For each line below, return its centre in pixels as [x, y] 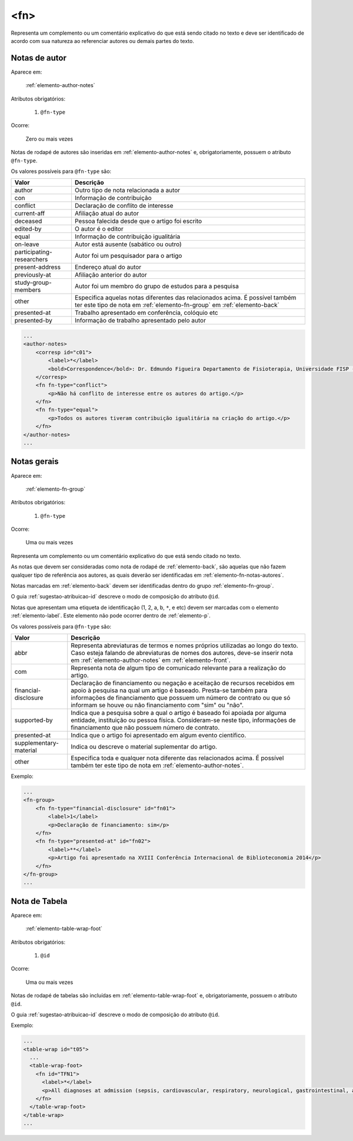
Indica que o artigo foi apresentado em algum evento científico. [159, 735]
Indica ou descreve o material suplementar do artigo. [144, 746]
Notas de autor [39, 58]
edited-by [28, 229]
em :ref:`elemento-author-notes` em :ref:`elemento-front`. [151, 660]
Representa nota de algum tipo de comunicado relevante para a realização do [179, 668]
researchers [31, 260]
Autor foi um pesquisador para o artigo [128, 256]
